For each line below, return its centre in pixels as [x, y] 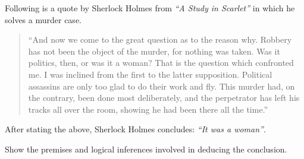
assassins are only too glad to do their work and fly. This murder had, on [162, 86]
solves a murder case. [43, 19]
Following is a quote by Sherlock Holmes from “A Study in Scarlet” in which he [150, 8]
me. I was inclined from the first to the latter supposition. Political [150, 74]
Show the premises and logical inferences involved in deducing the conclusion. [146, 149]
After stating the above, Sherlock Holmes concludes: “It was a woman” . [135, 129]
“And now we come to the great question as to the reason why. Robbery [160, 39]
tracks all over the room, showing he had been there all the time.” [148, 109]
